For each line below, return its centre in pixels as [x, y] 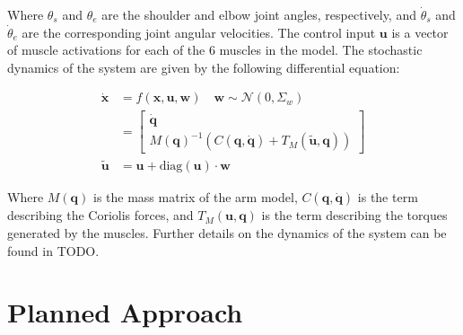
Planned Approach [125, 312]
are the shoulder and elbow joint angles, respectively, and [259, 14]
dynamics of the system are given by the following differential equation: [204, 67]
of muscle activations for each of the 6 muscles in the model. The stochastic [215, 50]
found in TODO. [53, 250]
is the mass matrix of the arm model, [195, 197]
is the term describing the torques [354, 215]
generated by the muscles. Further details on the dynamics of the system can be [227, 233]
